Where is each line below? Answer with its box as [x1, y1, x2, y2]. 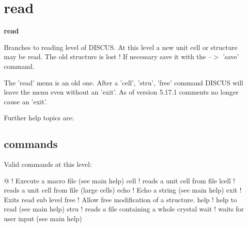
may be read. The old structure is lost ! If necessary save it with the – [4, 51, 212, 62]
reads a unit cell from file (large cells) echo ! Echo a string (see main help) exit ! [4, 185, 242, 195]
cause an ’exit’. [4, 96, 47, 106]
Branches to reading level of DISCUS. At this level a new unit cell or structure [4, 42, 238, 52]
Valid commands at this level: [4, 159, 92, 169]
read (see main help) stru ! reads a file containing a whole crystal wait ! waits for [4, 204, 244, 214]
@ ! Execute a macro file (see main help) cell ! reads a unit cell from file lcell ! [4, 175, 235, 185]
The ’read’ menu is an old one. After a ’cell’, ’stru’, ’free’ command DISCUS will [4, 77, 244, 87]
